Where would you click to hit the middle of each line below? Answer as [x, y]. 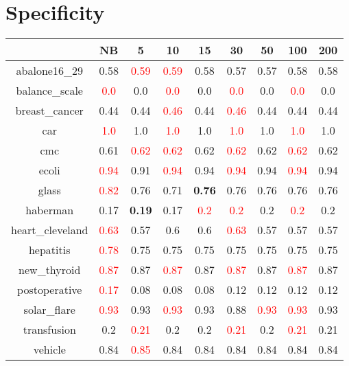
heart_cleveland [50, 230]
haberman [50, 210]
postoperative [50, 290]
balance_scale [49, 91]
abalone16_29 [49, 71]
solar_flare [49, 310]
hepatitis [49, 250]
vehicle [49, 350]
